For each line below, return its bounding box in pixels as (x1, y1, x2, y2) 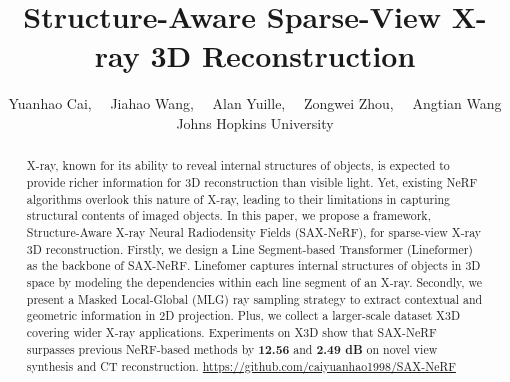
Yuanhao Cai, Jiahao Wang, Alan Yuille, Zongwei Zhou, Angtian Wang (8, 93, 502, 114)
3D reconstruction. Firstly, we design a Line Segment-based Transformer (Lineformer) (26, 240, 473, 257)
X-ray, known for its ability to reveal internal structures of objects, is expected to (26, 157, 450, 174)
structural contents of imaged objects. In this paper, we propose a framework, (26, 207, 431, 224)
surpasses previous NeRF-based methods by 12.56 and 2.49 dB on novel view (26, 340, 438, 358)
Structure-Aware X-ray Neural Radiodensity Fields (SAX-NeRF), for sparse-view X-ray (26, 223, 482, 240)
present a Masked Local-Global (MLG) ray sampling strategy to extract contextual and (26, 290, 483, 307)
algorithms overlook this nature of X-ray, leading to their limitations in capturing (26, 190, 451, 207)
